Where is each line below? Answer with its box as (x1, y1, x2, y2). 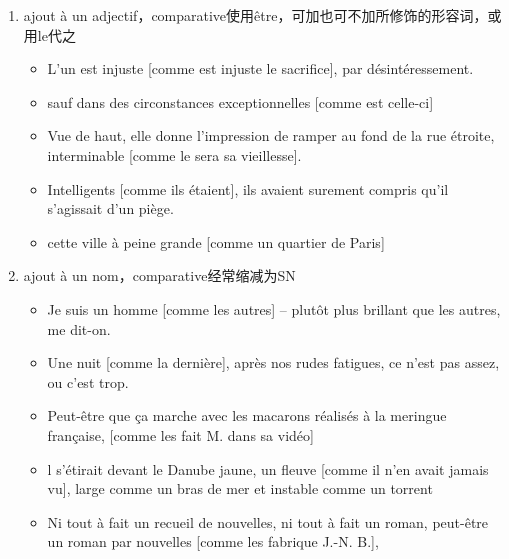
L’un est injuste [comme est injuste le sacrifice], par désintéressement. (47, 58, 474, 79)
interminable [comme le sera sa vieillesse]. (47, 144, 302, 165)
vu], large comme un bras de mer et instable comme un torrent (47, 478, 433, 499)
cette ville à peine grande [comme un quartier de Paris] (47, 231, 385, 252)
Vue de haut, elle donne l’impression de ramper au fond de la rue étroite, (47, 125, 495, 146)
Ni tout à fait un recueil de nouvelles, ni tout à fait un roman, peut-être (47, 511, 489, 532)
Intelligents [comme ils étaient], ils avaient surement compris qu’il (47, 178, 449, 199)
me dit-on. (47, 318, 111, 339)
